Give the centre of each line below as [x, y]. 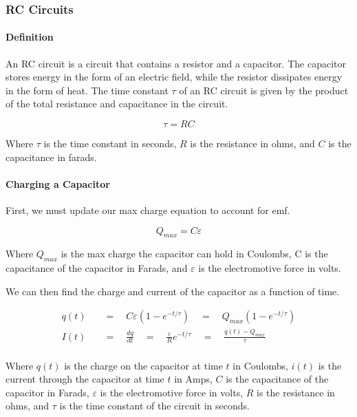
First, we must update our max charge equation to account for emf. [148, 210]
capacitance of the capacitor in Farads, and [97, 268]
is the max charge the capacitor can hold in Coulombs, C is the [194, 254]
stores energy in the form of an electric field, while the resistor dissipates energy [174, 77]
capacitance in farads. [51, 157]
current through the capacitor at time [85, 379]
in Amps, [193, 379]
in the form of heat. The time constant [87, 90]
